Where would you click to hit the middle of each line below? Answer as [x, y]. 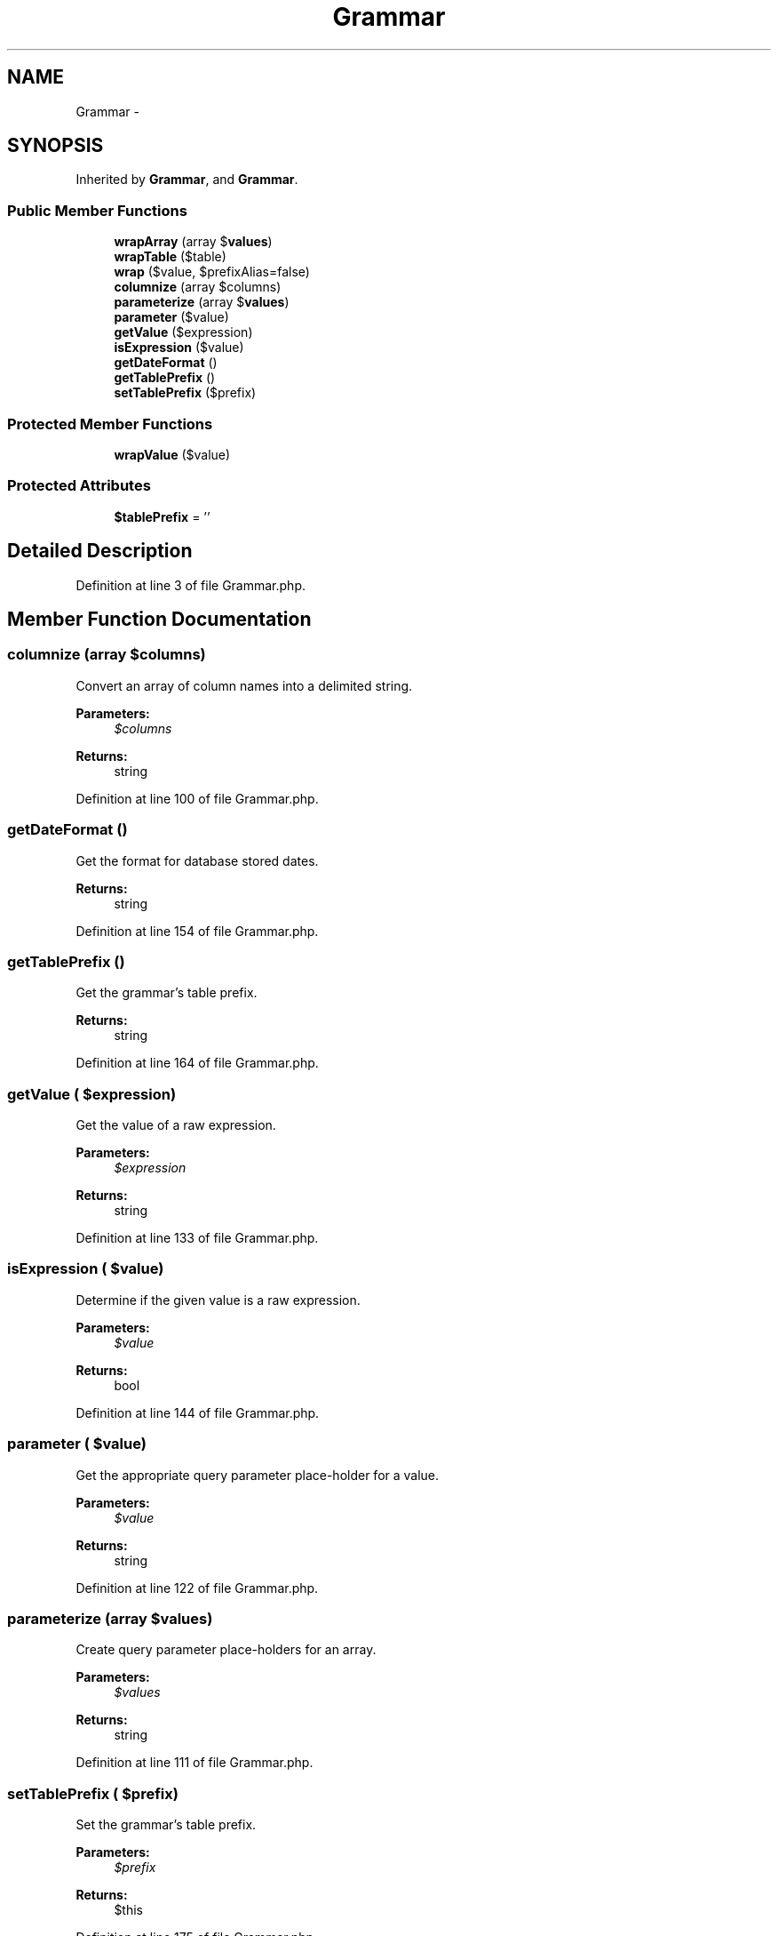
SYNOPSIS [56, 146]
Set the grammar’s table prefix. [166, 1824]
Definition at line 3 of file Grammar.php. [191, 585]
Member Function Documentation [159, 619]
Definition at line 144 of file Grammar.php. [198, 1412]
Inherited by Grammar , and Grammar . [187, 180]
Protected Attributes [79, 486]
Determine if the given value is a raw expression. [218, 1300]
